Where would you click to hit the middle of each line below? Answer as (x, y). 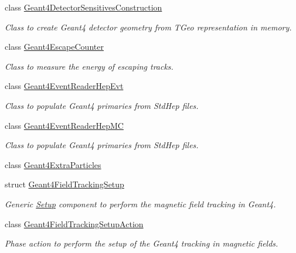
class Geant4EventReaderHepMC (64, 125)
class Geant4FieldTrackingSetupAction (74, 223)
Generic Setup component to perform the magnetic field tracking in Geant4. (140, 204)
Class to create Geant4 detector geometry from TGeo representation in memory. (148, 27)
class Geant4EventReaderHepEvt (64, 86)
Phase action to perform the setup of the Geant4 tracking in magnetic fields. (142, 243)
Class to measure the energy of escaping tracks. (89, 66)
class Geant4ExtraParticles (53, 164)
